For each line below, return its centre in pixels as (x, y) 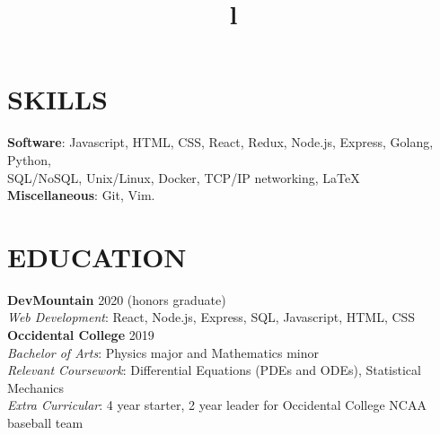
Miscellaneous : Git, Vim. (81, 195)
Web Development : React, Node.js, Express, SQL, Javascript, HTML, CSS (211, 317)
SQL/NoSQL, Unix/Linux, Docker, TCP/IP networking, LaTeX (184, 177)
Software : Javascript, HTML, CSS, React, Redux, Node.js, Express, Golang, (220, 142)
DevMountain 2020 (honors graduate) (117, 299)
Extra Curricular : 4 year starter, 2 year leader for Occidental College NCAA (217, 405)
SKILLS (57, 99)
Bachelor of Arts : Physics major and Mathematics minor (163, 352)
